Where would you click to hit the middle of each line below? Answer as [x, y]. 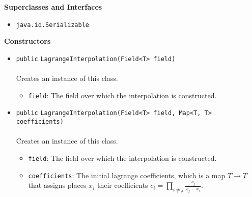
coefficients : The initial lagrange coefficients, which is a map [127, 175]
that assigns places [57, 185]
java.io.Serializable [52, 25]
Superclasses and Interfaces [53, 7]
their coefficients [122, 185]
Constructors [27, 41]
